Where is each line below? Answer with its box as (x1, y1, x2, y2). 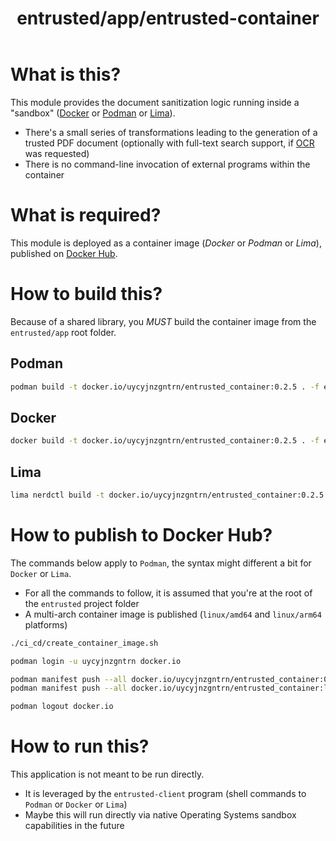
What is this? (10, 63, 122, 86)
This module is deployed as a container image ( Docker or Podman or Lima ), (10, 237, 322, 249)
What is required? (10, 204, 162, 227)
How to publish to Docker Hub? (10, 524, 273, 547)
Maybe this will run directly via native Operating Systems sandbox (24, 809, 297, 821)
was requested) (24, 147, 90, 159)
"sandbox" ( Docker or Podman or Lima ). (10, 107, 176, 119)
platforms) (24, 618, 68, 631)
